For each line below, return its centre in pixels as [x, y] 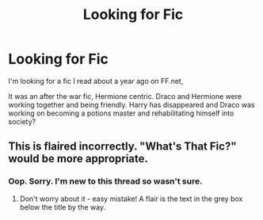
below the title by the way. [62, 207]
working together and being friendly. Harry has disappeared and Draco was [131, 104]
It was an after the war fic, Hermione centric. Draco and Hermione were [125, 96]
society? [22, 121]
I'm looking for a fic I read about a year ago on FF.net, [96, 81]
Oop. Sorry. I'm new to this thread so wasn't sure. [105, 181]
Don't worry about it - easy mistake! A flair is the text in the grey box [131, 199]
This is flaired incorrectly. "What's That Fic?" [122, 147]
